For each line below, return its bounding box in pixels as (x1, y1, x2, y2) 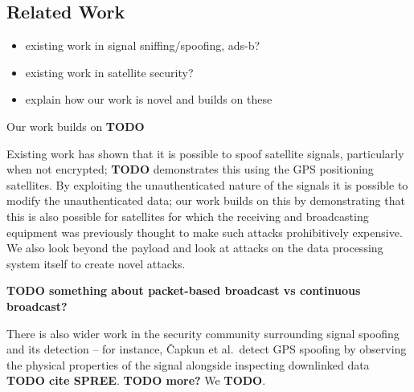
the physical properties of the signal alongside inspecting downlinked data (6, 356, 370, 373)
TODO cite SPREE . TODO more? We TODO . (6, 372, 266, 389)
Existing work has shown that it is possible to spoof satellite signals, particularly (6, 145, 404, 161)
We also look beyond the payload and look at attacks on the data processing (6, 239, 383, 256)
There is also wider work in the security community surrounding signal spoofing (6, 325, 400, 341)
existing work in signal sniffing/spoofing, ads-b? (25, 37, 260, 54)
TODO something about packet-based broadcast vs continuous (6, 282, 361, 299)
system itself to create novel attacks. (6, 255, 186, 272)
